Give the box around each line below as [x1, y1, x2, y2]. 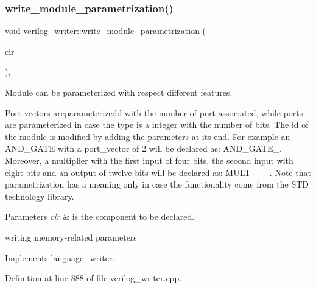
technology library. [5, 189, 74, 202]
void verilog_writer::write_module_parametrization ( [5, 24, 206, 37]
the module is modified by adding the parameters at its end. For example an [5, 130, 290, 142]
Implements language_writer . [5, 251, 115, 264]
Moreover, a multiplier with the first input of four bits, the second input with [5, 153, 293, 166]
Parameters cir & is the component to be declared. [5, 210, 195, 223]
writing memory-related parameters [5, 230, 137, 243]
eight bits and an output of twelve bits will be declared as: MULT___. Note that [5, 166, 311, 178]
